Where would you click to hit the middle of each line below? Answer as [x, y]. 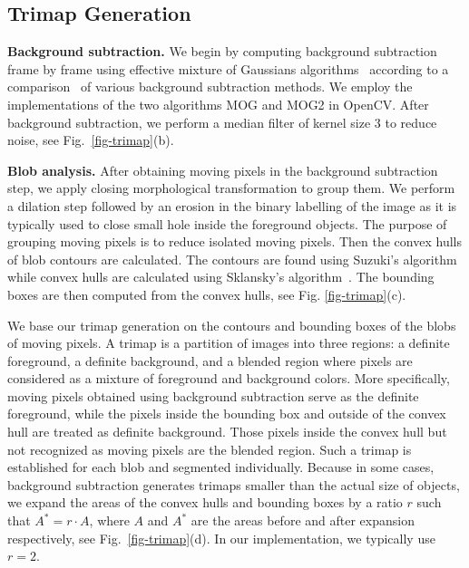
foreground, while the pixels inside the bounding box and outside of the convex [227, 414]
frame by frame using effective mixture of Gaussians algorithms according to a [228, 68]
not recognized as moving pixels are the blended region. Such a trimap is [210, 449]
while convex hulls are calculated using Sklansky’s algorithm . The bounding [221, 277]
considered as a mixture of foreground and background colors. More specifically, [229, 378]
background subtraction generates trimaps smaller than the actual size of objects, [234, 484]
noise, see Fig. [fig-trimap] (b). [91, 140]
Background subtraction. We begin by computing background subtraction [222, 51]
